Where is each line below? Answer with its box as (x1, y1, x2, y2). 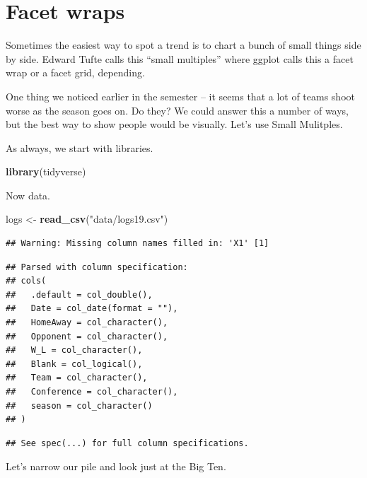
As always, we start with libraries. (6, 140, 153, 155)
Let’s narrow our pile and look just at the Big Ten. (6, 459, 226, 474)
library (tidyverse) (6, 164, 86, 179)
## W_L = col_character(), (6, 345, 143, 356)
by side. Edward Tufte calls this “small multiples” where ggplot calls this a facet (6, 51, 354, 66)
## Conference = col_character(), (6, 387, 178, 397)
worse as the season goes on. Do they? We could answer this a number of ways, (6, 103, 349, 117)
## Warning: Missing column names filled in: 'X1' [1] (6, 238, 269, 249)
